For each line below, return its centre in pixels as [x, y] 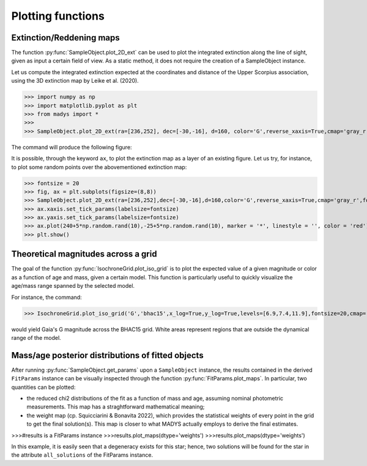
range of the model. [36, 337]
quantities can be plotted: [43, 387]
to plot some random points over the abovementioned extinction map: [99, 167]
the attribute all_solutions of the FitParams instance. [82, 455]
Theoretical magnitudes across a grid [84, 254]
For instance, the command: [46, 297]
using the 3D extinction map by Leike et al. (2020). [75, 81]
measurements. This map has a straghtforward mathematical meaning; [116, 407]
